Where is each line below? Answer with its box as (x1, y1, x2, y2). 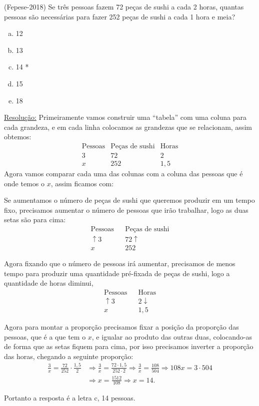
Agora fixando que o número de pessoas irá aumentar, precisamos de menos (4, 258, 235, 269)
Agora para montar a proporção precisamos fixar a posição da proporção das (4, 321, 239, 332)
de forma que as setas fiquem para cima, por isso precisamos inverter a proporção (4, 341, 253, 352)
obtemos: (4, 131, 31, 142)
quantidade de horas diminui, (4, 278, 93, 288)
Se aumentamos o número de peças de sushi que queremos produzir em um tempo (4, 195, 255, 205)
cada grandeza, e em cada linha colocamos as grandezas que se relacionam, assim (4, 121, 252, 132)
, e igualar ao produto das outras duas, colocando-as (91, 331, 252, 342)
